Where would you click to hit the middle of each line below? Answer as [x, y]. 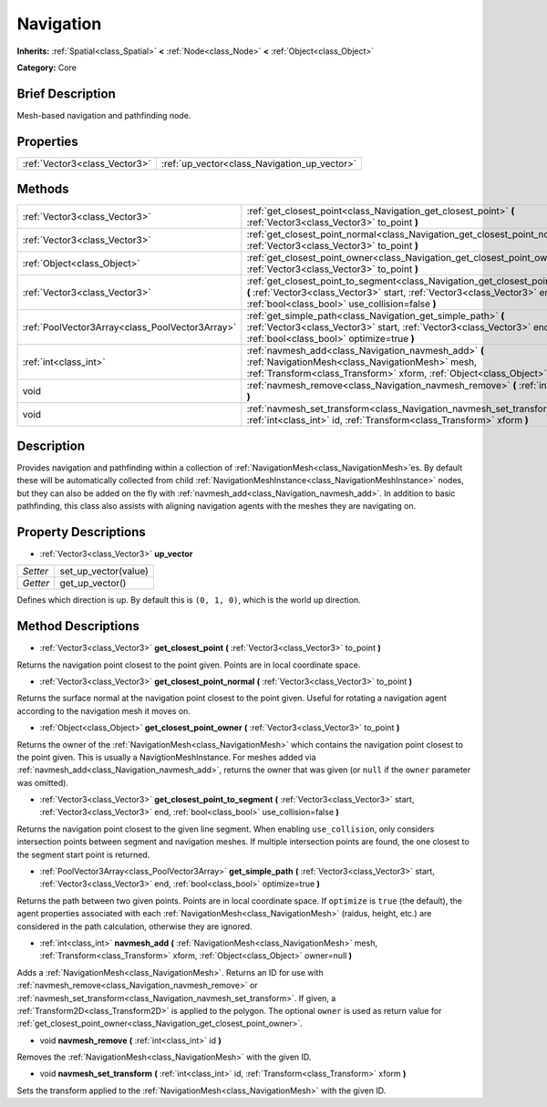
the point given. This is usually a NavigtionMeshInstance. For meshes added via [166, 757]
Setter [36, 572]
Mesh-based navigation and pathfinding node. [104, 115]
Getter [36, 584]
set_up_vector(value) [104, 572]
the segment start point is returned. [83, 854]
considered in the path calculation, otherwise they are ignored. [134, 926]
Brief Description [66, 93]
